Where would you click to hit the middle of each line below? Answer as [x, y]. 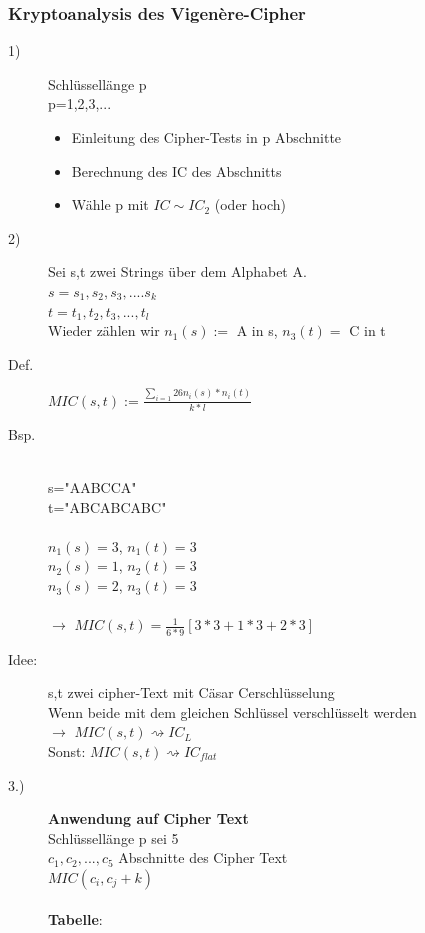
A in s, [257, 330]
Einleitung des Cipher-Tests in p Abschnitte [206, 137]
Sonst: [67, 750]
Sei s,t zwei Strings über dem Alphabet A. [177, 271]
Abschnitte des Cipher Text [203, 857]
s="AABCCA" [92, 487]
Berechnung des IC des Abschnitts [176, 170]
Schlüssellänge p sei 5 [113, 837]
